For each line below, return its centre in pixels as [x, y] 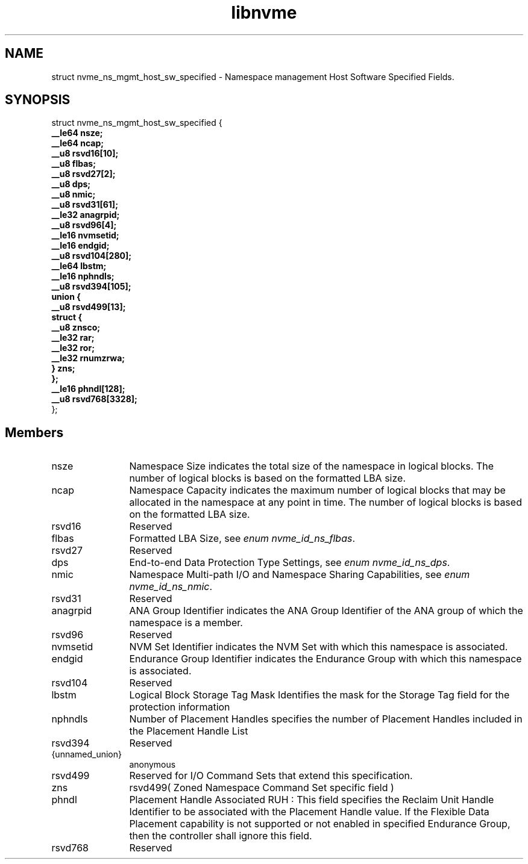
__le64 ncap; [78, 143]
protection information [180, 707]
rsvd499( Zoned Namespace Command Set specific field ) [262, 788]
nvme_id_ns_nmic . [171, 587]
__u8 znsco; [76, 328]
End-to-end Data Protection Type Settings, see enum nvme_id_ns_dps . [290, 563]
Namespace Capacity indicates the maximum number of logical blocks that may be [317, 490]
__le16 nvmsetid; [85, 235]
